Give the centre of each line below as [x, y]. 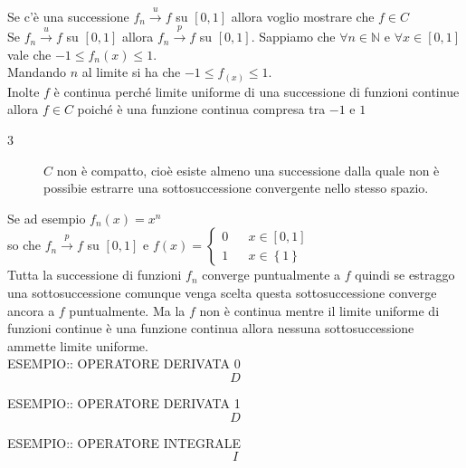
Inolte [24, 91]
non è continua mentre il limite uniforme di [319, 310]
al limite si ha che [131, 72]
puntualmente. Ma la [127, 310]
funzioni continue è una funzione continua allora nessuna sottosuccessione [211, 328]
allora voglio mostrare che [303, 16]
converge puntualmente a [271, 275]
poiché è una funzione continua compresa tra [201, 109]
